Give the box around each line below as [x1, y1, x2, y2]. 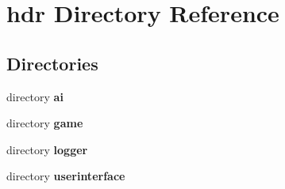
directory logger [6, 141, 88, 157]
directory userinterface [6, 168, 125, 184]
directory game [6, 115, 83, 131]
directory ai [6, 88, 64, 104]
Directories [6, 51, 98, 75]
